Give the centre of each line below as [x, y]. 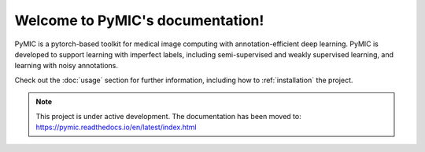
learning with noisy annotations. [66, 66]
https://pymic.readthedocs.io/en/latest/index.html [116, 127]
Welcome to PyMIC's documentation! [139, 20]
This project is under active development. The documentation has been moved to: [169, 116]
